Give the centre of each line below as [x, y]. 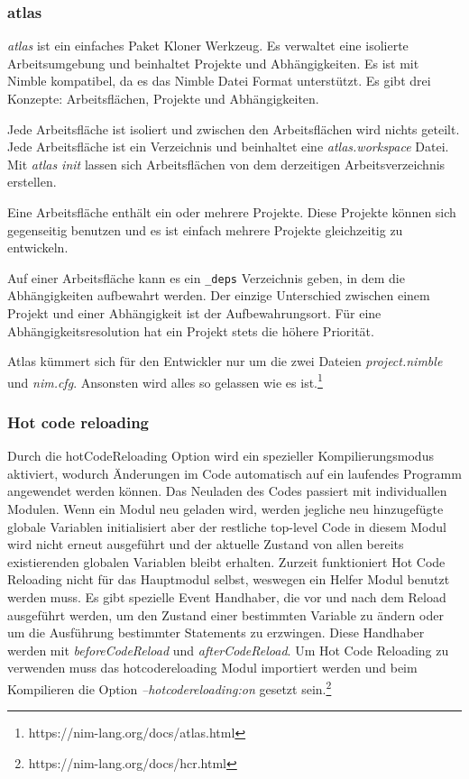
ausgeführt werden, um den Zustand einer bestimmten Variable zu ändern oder [225, 614]
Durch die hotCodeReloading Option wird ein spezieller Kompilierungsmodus [221, 456]
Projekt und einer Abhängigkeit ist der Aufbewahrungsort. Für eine [194, 313]
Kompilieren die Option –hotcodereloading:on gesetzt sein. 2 [170, 687]
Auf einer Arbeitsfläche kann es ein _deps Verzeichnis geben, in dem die [206, 277]
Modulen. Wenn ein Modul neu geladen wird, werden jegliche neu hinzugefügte [225, 509]
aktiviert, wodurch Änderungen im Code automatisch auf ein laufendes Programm [234, 473]
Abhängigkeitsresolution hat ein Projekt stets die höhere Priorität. [191, 330]
